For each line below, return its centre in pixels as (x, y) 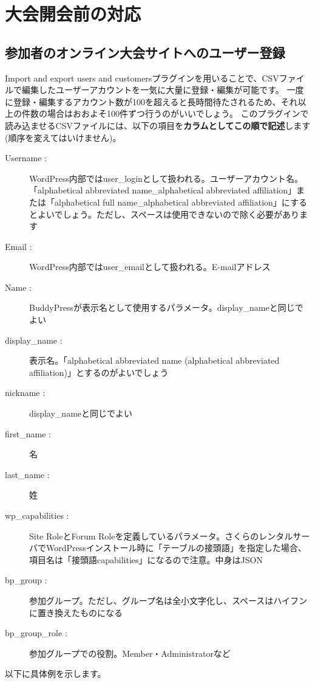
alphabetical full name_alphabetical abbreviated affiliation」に (172, 202)
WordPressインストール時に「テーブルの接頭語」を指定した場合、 (176, 548)
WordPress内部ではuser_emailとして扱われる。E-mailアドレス (150, 267)
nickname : (25, 393)
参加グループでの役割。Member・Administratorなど (130, 653)
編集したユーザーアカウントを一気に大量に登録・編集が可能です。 (153, 90)
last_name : (27, 474)
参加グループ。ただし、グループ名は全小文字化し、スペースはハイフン (168, 600)
